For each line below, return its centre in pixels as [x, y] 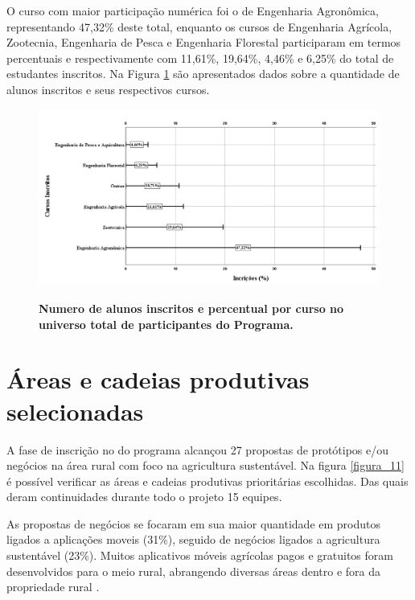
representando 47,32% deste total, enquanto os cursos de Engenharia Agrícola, [199, 26]
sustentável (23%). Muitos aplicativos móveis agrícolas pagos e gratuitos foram [200, 555]
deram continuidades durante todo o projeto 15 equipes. [144, 497]
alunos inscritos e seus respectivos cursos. [108, 89]
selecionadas [75, 411]
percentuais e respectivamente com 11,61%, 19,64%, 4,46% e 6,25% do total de [200, 58]
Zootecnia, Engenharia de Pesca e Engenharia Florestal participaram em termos [204, 42]
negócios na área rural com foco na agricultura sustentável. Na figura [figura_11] [205, 465]
